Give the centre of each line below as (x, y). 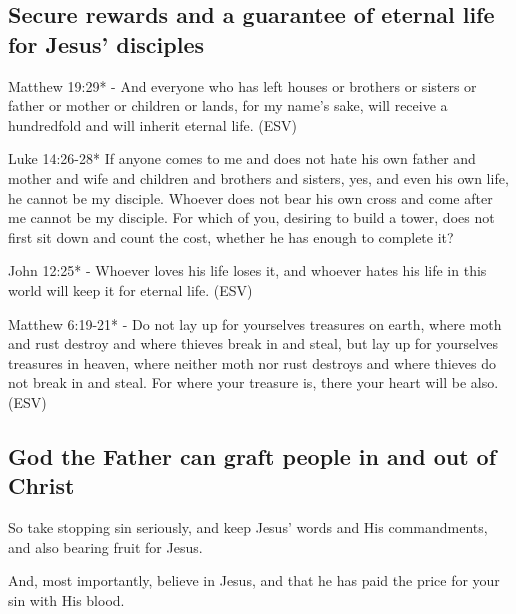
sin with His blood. (66, 599)
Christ (41, 485)
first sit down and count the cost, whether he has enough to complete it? (231, 236)
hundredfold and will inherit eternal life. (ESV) (152, 124)
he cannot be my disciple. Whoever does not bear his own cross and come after (250, 197)
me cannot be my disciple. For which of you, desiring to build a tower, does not (251, 217)
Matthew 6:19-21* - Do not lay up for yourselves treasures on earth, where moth (255, 323)
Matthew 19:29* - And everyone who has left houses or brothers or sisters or (242, 85)
